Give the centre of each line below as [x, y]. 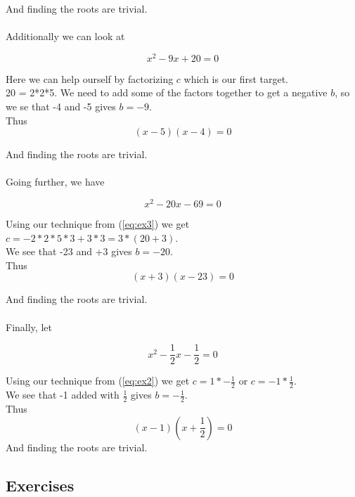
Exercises [40, 485]
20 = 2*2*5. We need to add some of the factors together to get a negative [167, 92]
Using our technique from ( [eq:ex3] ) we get [98, 224]
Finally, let [29, 327]
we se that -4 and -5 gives [61, 106]
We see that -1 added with [63, 395]
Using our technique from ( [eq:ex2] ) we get [98, 381]
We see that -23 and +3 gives [69, 251]
